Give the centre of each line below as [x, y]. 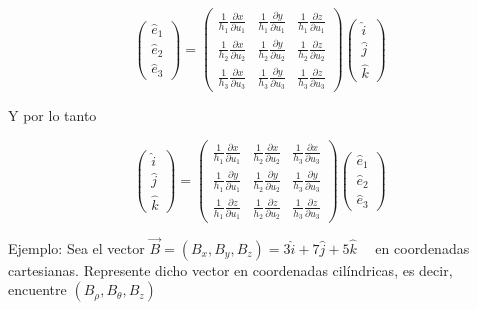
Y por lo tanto [52, 115]
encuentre [37, 289]
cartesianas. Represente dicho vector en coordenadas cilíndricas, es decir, [230, 269]
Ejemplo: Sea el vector [76, 247]
